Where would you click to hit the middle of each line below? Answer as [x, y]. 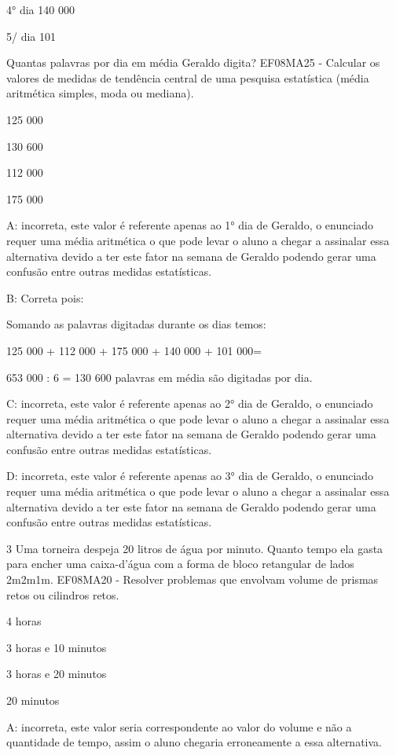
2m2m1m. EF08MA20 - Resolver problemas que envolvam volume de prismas [192, 579]
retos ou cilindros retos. [63, 594]
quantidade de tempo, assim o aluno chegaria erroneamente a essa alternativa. [194, 742]
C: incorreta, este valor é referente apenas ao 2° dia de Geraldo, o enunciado [190, 403]
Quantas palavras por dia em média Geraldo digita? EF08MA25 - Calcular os [193, 62]
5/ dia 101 [31, 36]
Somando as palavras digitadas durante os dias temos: [136, 324]
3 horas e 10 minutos [57, 647]
